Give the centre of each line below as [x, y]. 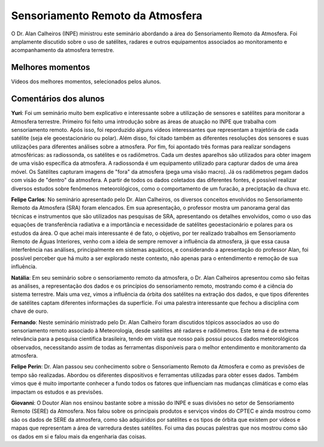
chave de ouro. [30, 311]
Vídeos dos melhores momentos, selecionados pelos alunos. [86, 81]
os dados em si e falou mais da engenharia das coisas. [79, 436]
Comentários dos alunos [58, 99]
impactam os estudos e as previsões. [57, 392]
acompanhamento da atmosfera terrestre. [63, 50]
